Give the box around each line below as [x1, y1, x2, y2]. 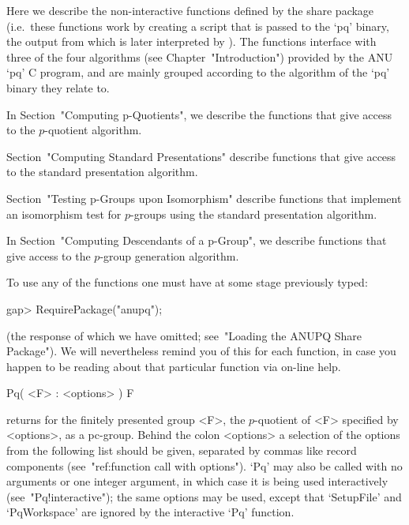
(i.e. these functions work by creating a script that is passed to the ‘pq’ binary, [6, 17, 389, 34]
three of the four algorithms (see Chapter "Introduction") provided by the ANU [6, 48, 393, 65]
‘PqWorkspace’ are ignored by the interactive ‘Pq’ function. [6, 504, 295, 520]
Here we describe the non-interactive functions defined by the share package [6, 2, 374, 18]
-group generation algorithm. [99, 247, 239, 264]
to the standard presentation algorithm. [6, 163, 198, 180]
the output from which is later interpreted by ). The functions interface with [6, 33, 377, 50]
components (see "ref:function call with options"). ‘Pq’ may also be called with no [6, 457, 403, 474]
